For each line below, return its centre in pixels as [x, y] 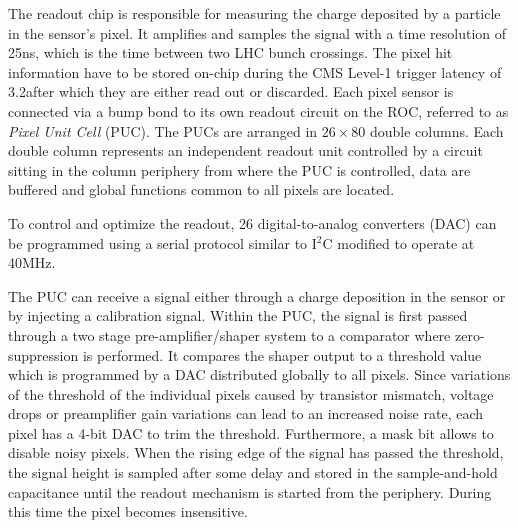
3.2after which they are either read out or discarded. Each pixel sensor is [231, 91]
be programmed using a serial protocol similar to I [162, 242]
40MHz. [32, 262]
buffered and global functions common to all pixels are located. [201, 189]
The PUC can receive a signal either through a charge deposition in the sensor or [257, 295]
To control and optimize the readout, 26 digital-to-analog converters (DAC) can [252, 222]
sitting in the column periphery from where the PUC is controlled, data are [239, 169]
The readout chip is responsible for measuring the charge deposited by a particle [254, 13]
